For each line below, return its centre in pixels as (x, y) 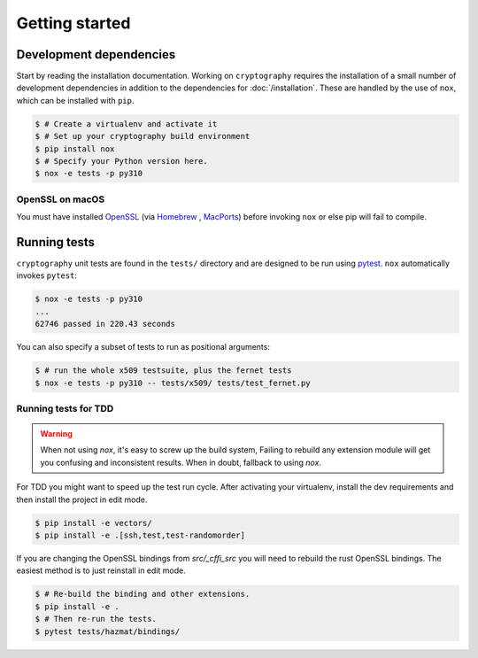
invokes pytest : (46, 275)
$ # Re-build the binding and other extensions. (143, 594)
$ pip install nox (75, 149)
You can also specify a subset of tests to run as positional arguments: (143, 347)
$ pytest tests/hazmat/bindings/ (108, 631)
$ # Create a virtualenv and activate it (126, 124)
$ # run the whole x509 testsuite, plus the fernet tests (163, 371)
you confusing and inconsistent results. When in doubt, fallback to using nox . (181, 462)
